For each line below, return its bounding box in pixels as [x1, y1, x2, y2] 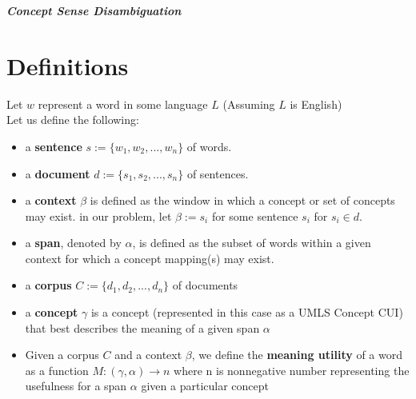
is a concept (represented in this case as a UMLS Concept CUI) [90, 304, 403, 321]
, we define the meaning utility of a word [191, 346, 402, 363]
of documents [172, 277, 238, 293]
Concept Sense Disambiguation [6, 2, 182, 18]
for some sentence [211, 207, 298, 224]
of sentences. [186, 165, 249, 182]
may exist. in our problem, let [25, 207, 172, 224]
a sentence [25, 138, 82, 154]
